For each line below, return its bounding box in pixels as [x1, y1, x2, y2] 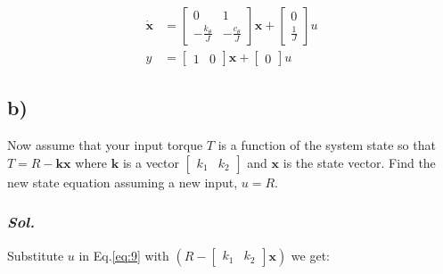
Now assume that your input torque [7, 136, 203, 154]
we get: [291, 245, 331, 264]
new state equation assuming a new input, [7, 172, 238, 191]
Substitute [7, 245, 64, 264]
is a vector [122, 153, 180, 171]
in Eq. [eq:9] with [78, 245, 169, 264]
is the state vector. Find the [283, 153, 436, 171]
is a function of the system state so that [217, 136, 436, 154]
